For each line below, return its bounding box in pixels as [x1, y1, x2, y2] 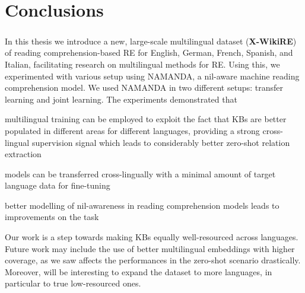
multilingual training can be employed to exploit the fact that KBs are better [5, 113, 287, 125]
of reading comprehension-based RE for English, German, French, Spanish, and [5, 46, 293, 59]
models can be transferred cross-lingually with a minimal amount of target [5, 167, 276, 180]
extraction [5, 148, 42, 160]
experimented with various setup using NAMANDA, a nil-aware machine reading [5, 69, 300, 82]
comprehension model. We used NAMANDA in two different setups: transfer [5, 81, 283, 94]
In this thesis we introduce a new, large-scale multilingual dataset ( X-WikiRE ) [5, 34, 297, 47]
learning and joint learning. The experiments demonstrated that [5, 93, 237, 105]
